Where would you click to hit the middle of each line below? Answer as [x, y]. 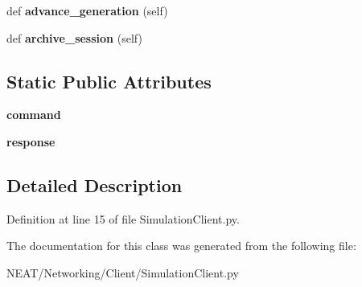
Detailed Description [95, 184]
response [31, 141]
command [34, 115]
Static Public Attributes [109, 81]
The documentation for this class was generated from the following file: [181, 246]
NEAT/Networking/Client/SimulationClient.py [123, 272]
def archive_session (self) [74, 37]
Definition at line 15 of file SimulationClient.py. [123, 218]
